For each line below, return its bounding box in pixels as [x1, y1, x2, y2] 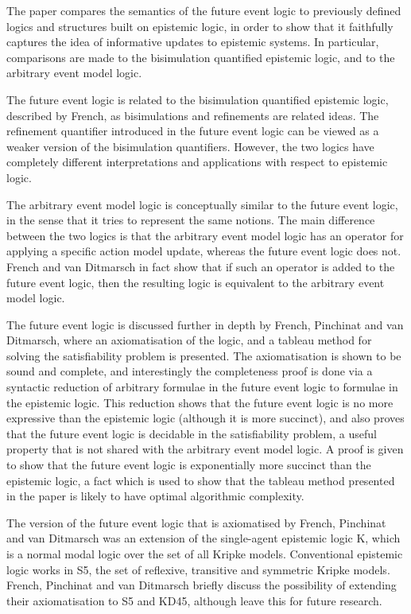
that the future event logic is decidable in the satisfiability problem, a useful [6, 425, 377, 441]
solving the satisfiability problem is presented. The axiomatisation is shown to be [6, 347, 401, 363]
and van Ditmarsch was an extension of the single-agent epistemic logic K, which [6, 530, 401, 546]
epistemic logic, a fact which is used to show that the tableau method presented [6, 472, 395, 488]
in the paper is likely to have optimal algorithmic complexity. [6, 488, 304, 504]
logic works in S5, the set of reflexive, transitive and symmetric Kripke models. [6, 561, 390, 577]
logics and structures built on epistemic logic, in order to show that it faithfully [6, 17, 394, 34]
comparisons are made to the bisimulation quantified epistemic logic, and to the [6, 49, 395, 65]
